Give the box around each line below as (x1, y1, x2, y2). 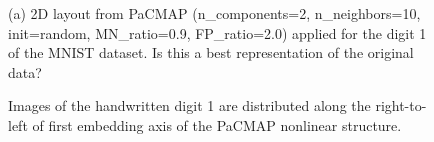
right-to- (375, 95, 427, 116)
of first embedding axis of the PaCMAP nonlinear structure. (32, 114, 402, 135)
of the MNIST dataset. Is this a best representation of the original (8, 42, 414, 63)
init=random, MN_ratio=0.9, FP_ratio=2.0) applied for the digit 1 (8, 22, 427, 43)
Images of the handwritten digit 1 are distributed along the (8, 95, 371, 116)
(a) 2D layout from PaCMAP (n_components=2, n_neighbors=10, (8, 3, 421, 23)
